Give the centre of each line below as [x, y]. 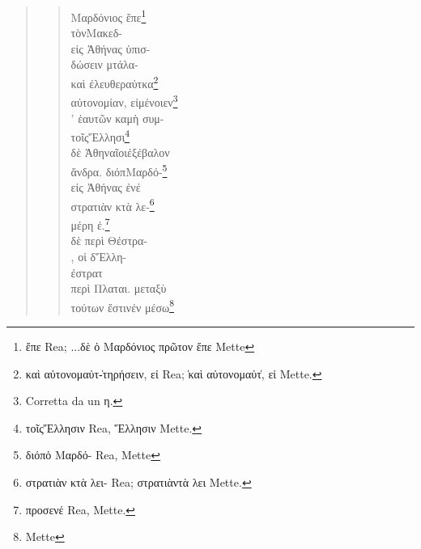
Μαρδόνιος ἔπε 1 [108, 16]
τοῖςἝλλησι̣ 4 [100, 135]
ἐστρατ [87, 272]
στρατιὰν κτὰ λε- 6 [113, 205]
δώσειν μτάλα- [104, 64]
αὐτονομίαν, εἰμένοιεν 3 [124, 101]
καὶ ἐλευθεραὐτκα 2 [115, 82]
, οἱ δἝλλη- [99, 256]
